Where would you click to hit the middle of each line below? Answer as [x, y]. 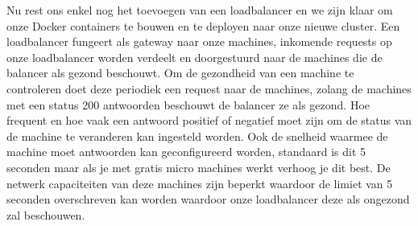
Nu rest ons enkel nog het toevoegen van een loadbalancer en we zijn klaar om [200, 10]
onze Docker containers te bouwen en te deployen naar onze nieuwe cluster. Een [203, 25]
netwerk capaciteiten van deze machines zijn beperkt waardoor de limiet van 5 [200, 183]
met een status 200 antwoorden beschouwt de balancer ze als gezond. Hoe [188, 104]
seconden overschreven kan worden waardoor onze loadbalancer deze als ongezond [208, 199]
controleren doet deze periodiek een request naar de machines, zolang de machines [209, 88]
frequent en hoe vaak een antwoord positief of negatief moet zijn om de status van [209, 120]
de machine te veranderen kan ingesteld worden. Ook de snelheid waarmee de [197, 136]
